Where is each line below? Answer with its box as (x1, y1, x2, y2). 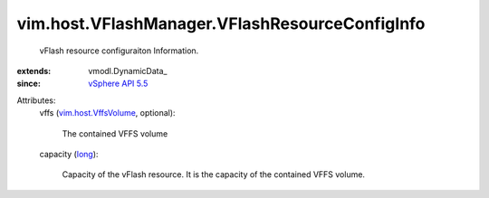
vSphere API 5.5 (88, 78, 149, 90)
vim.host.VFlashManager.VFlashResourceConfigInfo (16, 14, 426, 33)
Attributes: (16, 95, 56, 106)
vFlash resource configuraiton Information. (39, 45, 199, 56)
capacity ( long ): (39, 148, 99, 159)
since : (16, 78, 41, 90)
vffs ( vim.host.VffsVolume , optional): (39, 108, 176, 118)
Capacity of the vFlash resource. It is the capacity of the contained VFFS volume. (62, 169, 366, 180)
